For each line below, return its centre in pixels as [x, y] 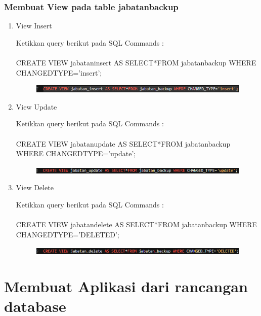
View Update [36, 106]
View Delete [35, 187]
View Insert [34, 26]
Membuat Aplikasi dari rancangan [126, 286]
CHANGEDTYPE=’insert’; [59, 72]
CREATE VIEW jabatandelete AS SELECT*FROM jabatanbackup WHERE [136, 224]
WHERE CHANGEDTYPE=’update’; [76, 153]
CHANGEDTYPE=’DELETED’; [68, 234]
